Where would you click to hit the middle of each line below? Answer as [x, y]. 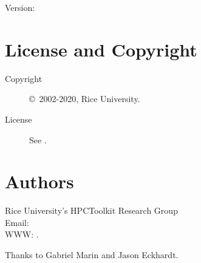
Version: [20, 7]
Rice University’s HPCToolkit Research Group [91, 210]
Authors [39, 181]
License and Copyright [101, 49]
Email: [17, 222]
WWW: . [22, 234]
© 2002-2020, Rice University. [85, 99]
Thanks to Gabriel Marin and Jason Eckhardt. [92, 254]
